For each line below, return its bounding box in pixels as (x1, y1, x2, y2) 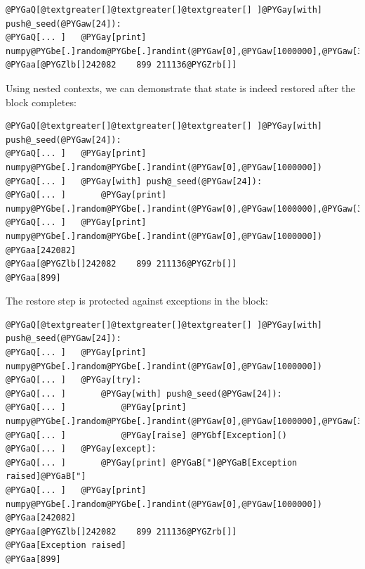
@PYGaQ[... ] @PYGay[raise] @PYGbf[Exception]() (6, 430, 287, 440)
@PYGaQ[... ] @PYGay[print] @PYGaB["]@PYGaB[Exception (6, 457, 298, 468)
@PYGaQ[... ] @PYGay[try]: (6, 375, 142, 385)
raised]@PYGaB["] (6, 471, 86, 482)
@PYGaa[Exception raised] (6, 540, 126, 551)
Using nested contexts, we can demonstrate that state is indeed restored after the (6, 80, 356, 95)
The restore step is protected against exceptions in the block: (6, 293, 268, 308)
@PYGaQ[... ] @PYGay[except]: (6, 444, 157, 454)
